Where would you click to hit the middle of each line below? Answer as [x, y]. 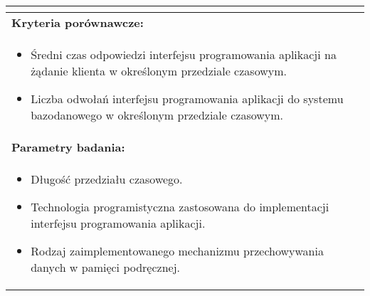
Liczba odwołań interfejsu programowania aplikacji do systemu [187, 99]
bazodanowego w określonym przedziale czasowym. [157, 115]
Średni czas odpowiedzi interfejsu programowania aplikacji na [184, 54]
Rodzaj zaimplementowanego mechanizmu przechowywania [177, 251]
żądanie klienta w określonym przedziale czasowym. [159, 71]
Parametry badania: [68, 147]
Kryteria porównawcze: [78, 22]
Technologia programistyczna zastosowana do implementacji [180, 207]
